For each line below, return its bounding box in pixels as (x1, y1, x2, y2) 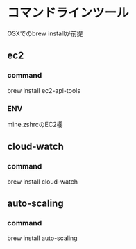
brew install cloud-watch (7, 177, 78, 186)
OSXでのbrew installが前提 (7, 29, 83, 37)
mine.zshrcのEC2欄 (7, 120, 63, 128)
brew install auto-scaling (7, 234, 78, 242)
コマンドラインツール (7, 5, 130, 21)
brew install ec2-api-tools (7, 86, 81, 94)
